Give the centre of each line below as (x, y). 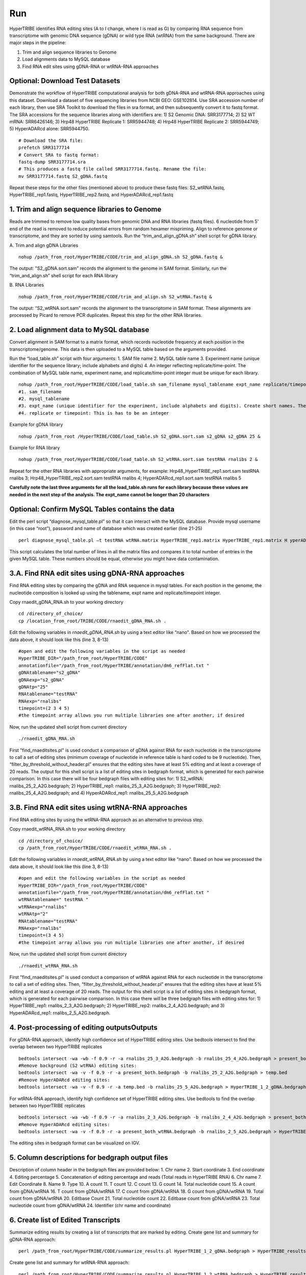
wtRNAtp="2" (33, 914)
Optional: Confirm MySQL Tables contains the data (92, 509)
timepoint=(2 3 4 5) (44, 708)
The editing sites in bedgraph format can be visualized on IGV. (75, 1143)
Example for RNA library (35, 448)
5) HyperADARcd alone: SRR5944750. (49, 129)
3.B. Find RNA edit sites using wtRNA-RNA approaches (98, 808)
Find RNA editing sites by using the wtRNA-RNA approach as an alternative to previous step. (106, 820)
